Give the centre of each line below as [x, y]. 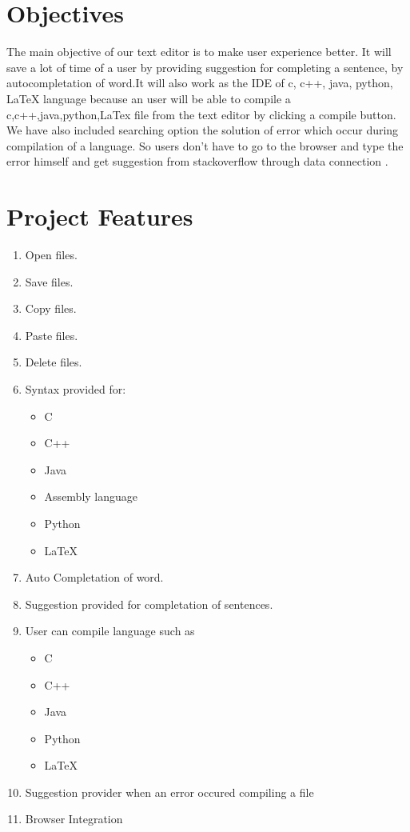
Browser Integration [74, 819]
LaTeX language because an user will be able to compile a [149, 98]
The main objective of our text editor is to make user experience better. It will [199, 52]
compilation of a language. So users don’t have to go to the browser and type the [205, 145]
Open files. [51, 254]
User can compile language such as [110, 631]
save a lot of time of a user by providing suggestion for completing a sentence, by [205, 67]
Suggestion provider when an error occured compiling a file [169, 792]
